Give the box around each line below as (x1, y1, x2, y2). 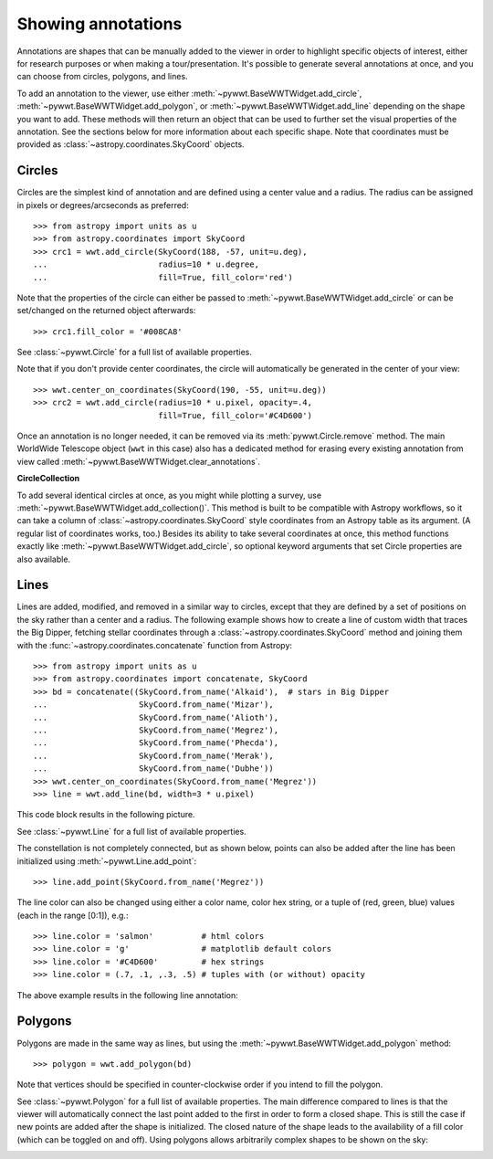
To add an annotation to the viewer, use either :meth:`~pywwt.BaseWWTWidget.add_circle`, (16, 88, 362, 99)
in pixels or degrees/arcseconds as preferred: (16, 199, 189, 210)
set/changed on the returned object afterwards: (16, 305, 196, 316)
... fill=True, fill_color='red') (33, 272, 294, 282)
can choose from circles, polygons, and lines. (16, 71, 188, 82)
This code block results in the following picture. (16, 809, 195, 820)
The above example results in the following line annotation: (16, 989, 238, 1000)
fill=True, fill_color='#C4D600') (158, 410, 312, 420)
